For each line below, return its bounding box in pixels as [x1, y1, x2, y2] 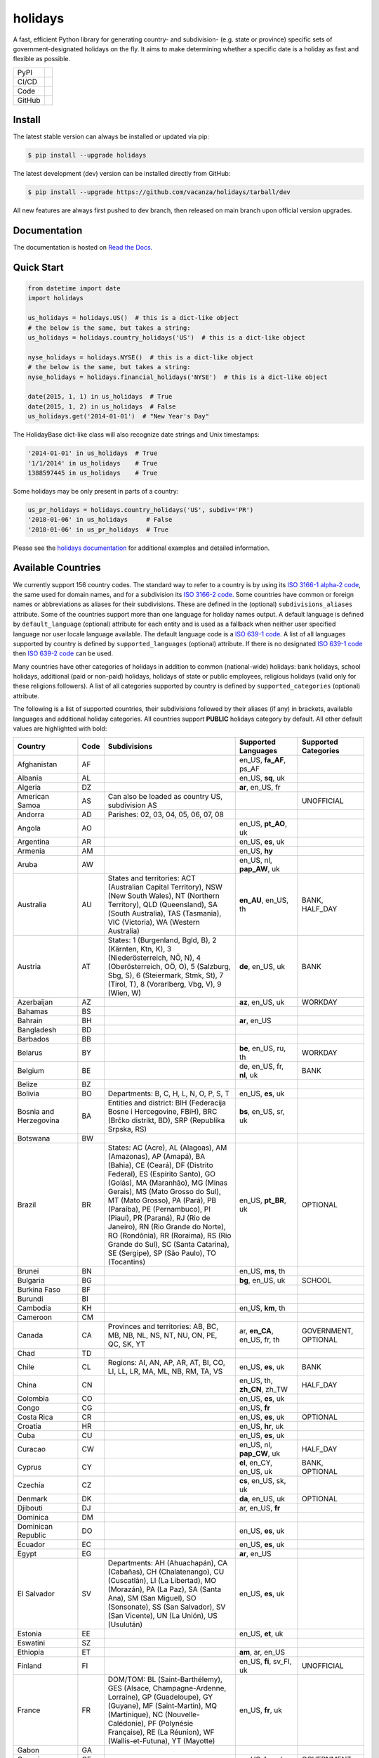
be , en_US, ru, [239, 1044, 286, 1053]
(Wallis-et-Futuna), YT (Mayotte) [107, 1736, 215, 1746]
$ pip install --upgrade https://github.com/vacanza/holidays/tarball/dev [27, 188, 291, 196]
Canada [17, 1330, 44, 1340]
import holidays [27, 294, 84, 302]
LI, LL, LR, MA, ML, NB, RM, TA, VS [107, 1366, 223, 1376]
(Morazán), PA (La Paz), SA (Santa [107, 1584, 221, 1594]
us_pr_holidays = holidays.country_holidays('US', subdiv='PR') [27, 506, 254, 513]
